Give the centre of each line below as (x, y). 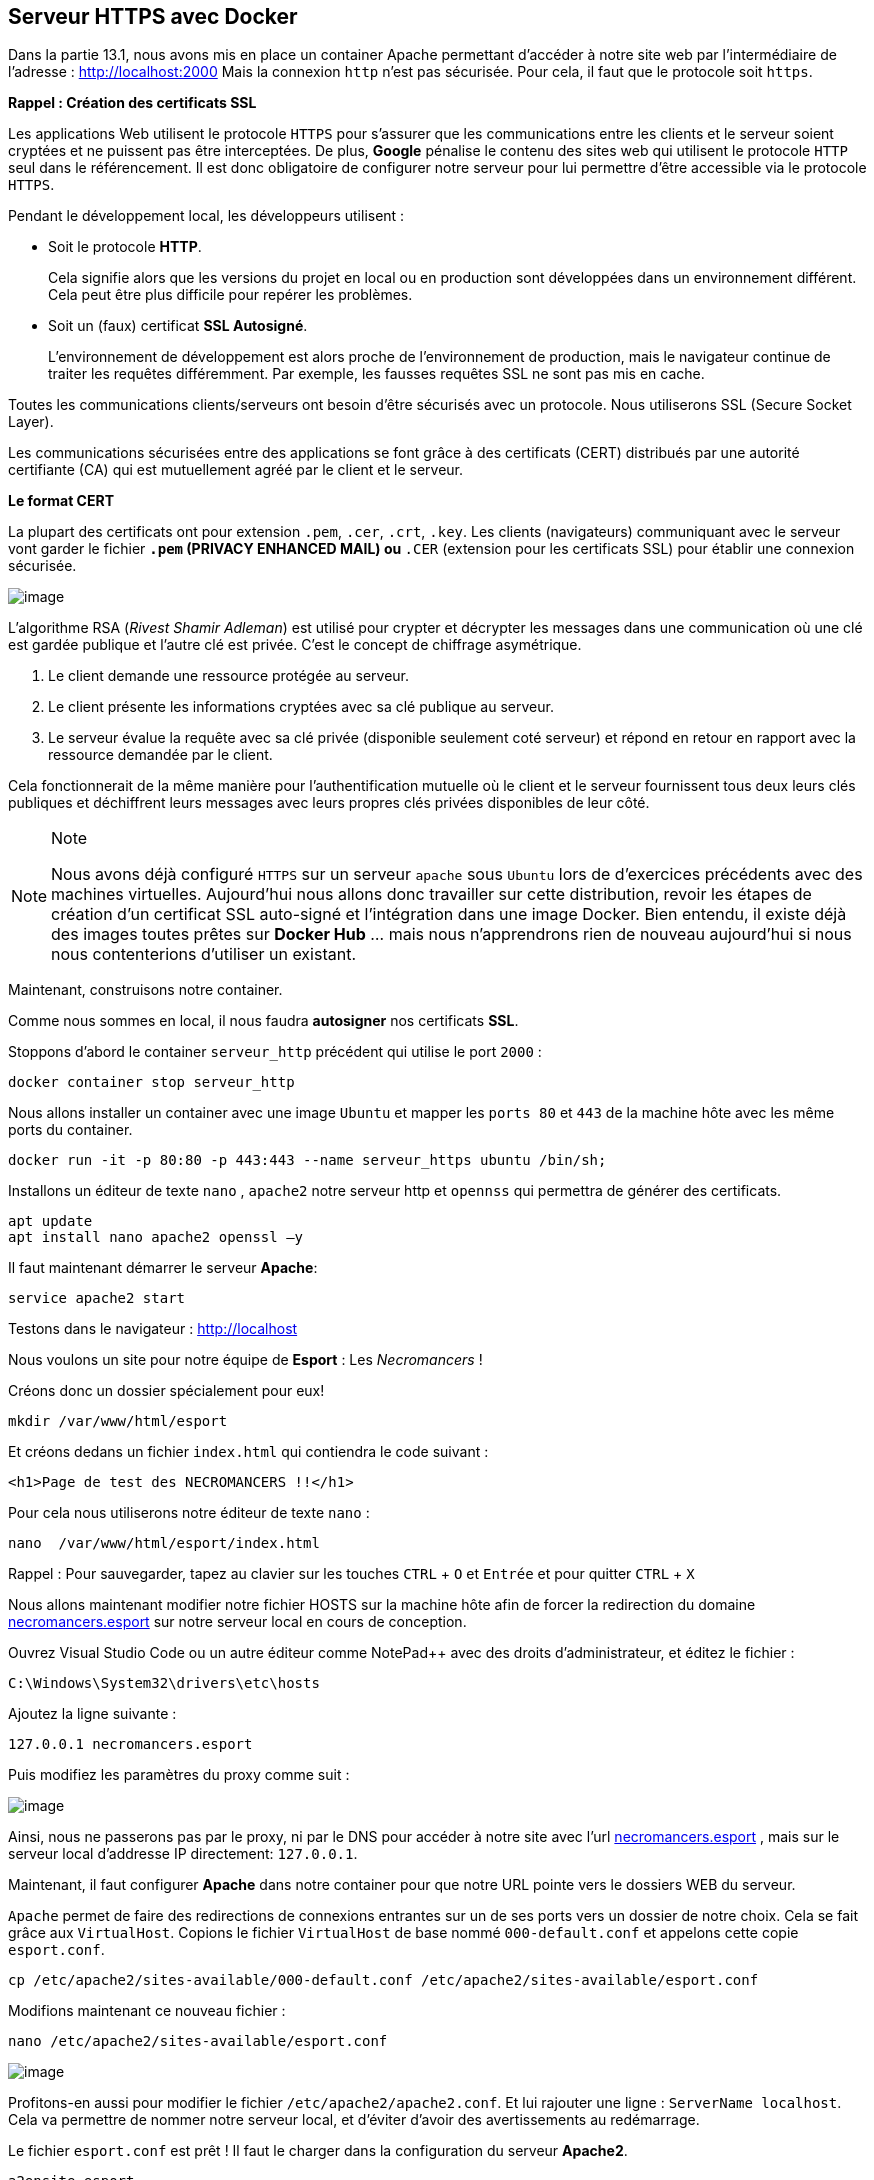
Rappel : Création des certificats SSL (132, 103)
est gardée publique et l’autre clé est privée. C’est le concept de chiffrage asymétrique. (295, 645)
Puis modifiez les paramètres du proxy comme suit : (179, 1775)
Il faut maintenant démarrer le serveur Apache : (163, 1268)
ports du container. (70, 1130)
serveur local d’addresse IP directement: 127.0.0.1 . (183, 1854)
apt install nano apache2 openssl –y (156, 1237)
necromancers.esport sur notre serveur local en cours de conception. (237, 1622)
